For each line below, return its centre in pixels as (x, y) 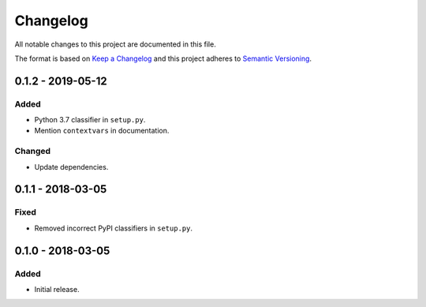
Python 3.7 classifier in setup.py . (90, 120)
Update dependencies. (71, 167)
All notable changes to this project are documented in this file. (115, 44)
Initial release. (57, 289)
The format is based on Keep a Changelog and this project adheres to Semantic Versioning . (163, 58)
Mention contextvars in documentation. (102, 131)
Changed (33, 152)
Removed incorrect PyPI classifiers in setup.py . (114, 228)
